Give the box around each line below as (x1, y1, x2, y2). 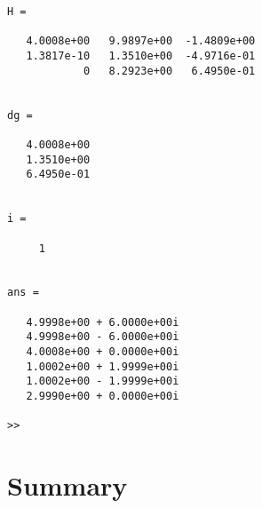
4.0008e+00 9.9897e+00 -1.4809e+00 (26, 35, 256, 48)
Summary (7, 467, 128, 504)
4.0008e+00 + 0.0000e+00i (26, 345, 179, 359)
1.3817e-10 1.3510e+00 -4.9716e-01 (26, 49, 256, 62)
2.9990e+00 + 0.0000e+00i (26, 390, 179, 403)
